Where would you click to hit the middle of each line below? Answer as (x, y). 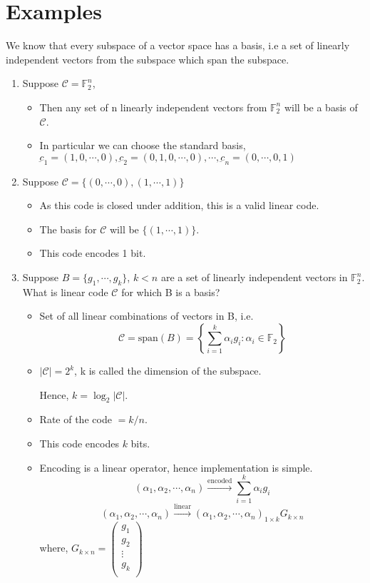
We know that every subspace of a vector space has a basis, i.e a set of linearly (178, 45)
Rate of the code (76, 419)
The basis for (68, 229)
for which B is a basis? (171, 291)
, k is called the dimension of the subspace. (168, 371)
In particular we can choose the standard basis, (143, 145)
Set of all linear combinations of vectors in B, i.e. (147, 316)
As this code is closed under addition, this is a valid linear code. (179, 205)
